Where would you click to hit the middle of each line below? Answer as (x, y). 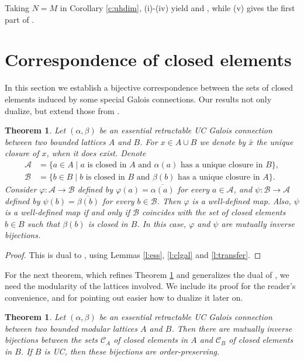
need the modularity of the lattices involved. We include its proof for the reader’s (150, 286)
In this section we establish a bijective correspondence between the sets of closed (149, 87)
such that (44, 223)
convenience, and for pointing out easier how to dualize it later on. (124, 297)
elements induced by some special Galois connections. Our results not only (138, 99)
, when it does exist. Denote (96, 153)
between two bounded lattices (55, 141)
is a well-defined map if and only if (68, 212)
